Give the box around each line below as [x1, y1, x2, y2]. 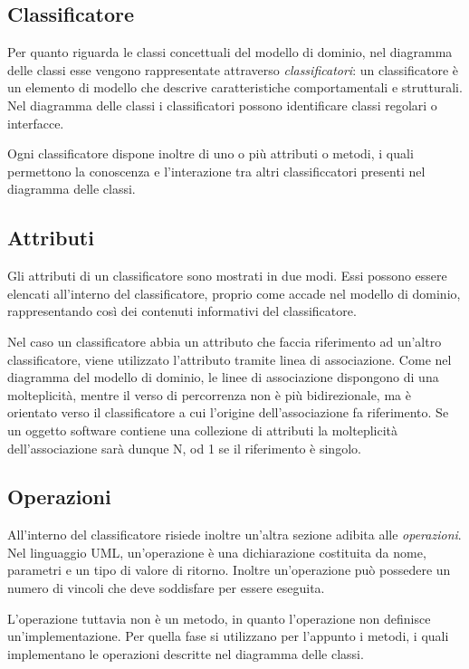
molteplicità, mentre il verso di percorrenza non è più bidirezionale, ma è [7, 385, 411, 404]
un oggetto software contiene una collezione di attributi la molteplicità [7, 420, 398, 439]
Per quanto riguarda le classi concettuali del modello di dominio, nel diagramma [7, 43, 453, 62]
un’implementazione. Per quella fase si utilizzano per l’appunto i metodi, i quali [7, 626, 449, 645]
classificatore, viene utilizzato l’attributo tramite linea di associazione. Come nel [7, 349, 452, 368]
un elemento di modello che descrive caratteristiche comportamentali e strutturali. [7, 78, 463, 97]
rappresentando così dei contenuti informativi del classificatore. [7, 301, 357, 320]
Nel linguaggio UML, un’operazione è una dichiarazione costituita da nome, [7, 542, 426, 561]
